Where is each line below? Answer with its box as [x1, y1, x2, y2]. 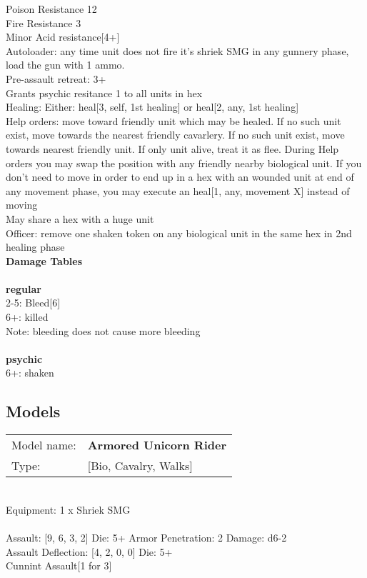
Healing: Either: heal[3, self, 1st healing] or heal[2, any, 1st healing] [6, 99, 299, 114]
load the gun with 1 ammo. [6, 57, 125, 72]
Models [6, 400, 61, 422]
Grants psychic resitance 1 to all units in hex [6, 85, 203, 100]
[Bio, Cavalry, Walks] [87, 457, 193, 474]
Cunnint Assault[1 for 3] [6, 558, 112, 573]
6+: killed [6, 309, 49, 324]
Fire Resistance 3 [6, 15, 81, 30]
